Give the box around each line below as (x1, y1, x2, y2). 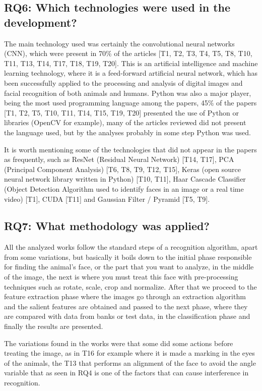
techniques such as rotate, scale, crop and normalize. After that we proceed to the (4, 281, 257, 292)
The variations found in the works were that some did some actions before (4, 338, 233, 348)
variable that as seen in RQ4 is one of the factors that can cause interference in (4, 367, 249, 378)
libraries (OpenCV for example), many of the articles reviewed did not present (4, 117, 246, 128)
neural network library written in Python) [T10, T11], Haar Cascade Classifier (4, 174, 246, 184)
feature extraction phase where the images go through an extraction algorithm (4, 291, 246, 302)
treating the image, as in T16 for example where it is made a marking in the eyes (4, 348, 255, 358)
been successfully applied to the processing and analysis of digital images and (4, 77, 243, 88)
